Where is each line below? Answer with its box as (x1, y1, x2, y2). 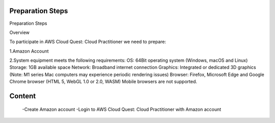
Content (9, 92, 36, 101)
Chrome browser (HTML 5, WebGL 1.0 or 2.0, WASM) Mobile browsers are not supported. (9, 78, 198, 85)
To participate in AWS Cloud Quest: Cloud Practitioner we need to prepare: (9, 38, 167, 45)
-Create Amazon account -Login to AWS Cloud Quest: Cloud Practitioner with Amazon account (22, 106, 222, 112)
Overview (9, 29, 30, 35)
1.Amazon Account (9, 48, 49, 54)
